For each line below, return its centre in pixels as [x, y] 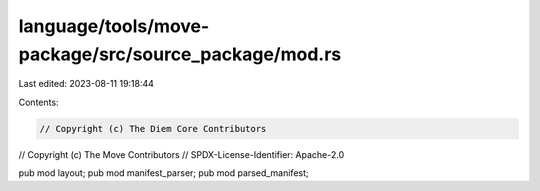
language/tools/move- [114, 26]
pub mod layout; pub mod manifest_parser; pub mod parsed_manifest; [163, 173]
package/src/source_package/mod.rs [180, 54]
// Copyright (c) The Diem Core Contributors [153, 128]
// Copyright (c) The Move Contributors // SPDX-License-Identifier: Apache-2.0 [181, 154]
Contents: [38, 102]
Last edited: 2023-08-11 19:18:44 [86, 84]
